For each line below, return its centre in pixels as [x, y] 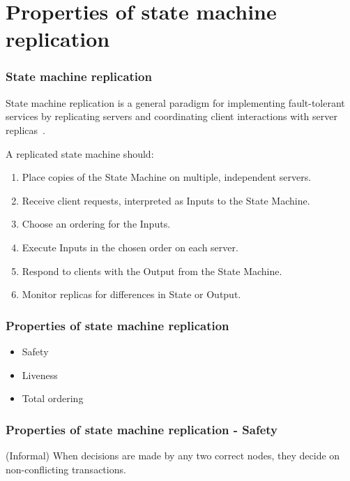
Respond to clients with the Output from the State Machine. [152, 271]
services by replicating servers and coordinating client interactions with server [172, 116]
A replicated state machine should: [80, 153]
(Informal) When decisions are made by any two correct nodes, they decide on [173, 455]
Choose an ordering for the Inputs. [96, 224]
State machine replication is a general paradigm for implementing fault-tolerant [175, 102]
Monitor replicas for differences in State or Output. [131, 294]
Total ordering [53, 398]
